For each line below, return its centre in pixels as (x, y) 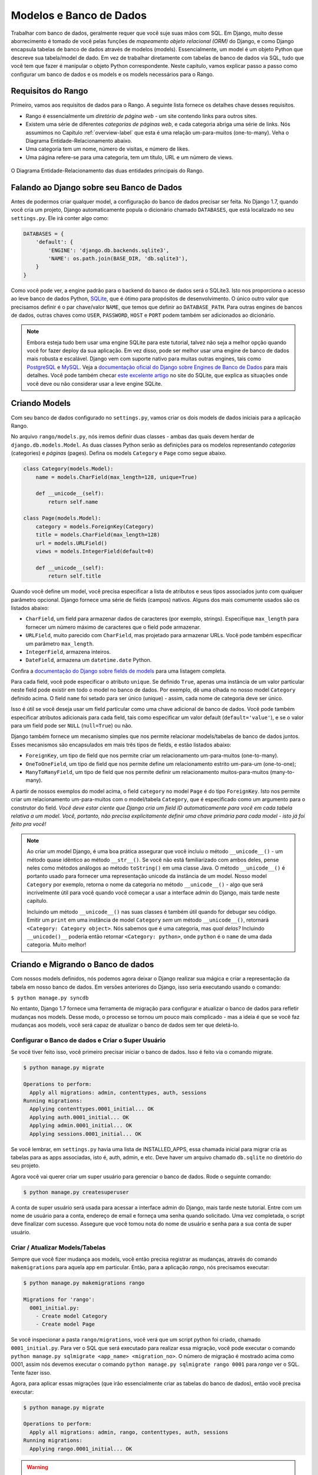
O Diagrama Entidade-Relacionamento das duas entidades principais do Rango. (107, 171)
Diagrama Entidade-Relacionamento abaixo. (79, 140)
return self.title (74, 576)
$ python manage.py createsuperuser (76, 1192)
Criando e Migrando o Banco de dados (82, 965)
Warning (37, 1467)
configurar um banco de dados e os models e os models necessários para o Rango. (112, 74)
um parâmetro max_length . (60, 644)
